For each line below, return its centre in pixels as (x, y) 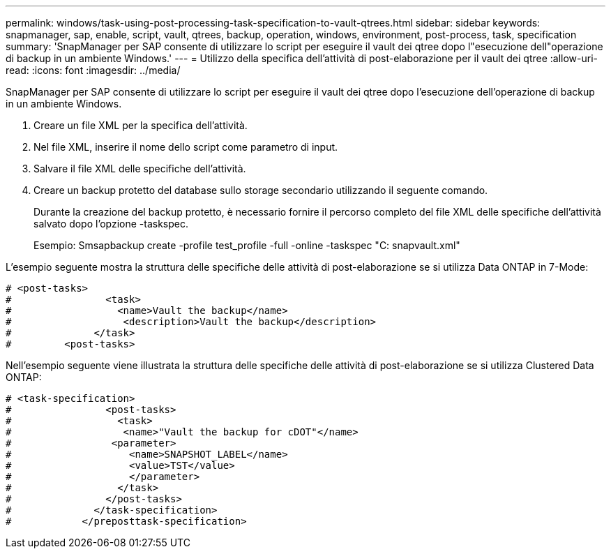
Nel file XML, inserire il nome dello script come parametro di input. (186, 147)
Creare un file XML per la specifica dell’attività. (141, 125)
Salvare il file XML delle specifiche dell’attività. (140, 169)
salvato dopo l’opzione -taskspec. (111, 224)
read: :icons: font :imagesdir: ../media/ (93, 70)
